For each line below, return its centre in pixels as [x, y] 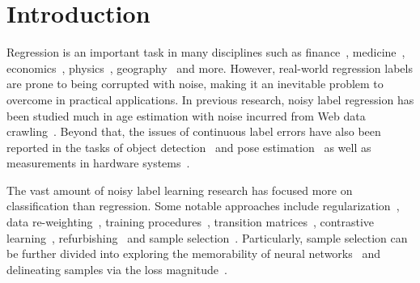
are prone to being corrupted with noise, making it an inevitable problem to [195, 84]
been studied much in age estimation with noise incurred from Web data [186, 115]
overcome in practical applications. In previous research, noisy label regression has [210, 99]
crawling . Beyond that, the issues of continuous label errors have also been [194, 131]
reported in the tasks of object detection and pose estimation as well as [189, 147]
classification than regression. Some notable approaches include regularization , [203, 206]
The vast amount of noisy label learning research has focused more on [180, 190]
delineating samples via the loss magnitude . [117, 269]
